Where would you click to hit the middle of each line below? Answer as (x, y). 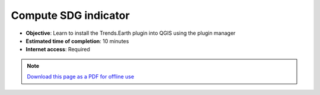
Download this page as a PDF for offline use (81, 77)
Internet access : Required (58, 50)
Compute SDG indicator (70, 15)
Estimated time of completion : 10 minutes (77, 41)
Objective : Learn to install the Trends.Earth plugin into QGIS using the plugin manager (131, 33)
